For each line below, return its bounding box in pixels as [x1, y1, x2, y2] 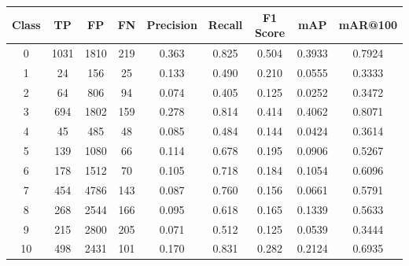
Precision [146, 17, 197, 33]
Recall [208, 17, 243, 33]
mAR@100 [338, 17, 397, 33]
